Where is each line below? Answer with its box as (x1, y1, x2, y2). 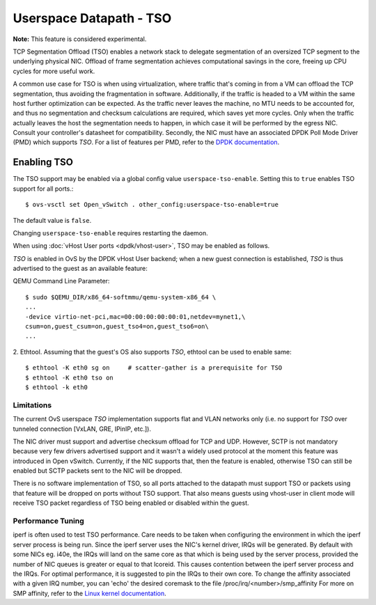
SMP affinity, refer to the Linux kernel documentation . (13, 589, 166, 597)
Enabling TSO (13, 157, 73, 168)
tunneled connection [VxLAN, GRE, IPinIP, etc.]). (13, 425, 152, 433)
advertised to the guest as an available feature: (13, 265, 148, 273)
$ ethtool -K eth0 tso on (25, 373, 114, 382)
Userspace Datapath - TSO (13, 10, 172, 26)
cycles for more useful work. (13, 67, 95, 75)
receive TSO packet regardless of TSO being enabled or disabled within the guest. (13, 498, 250, 508)
